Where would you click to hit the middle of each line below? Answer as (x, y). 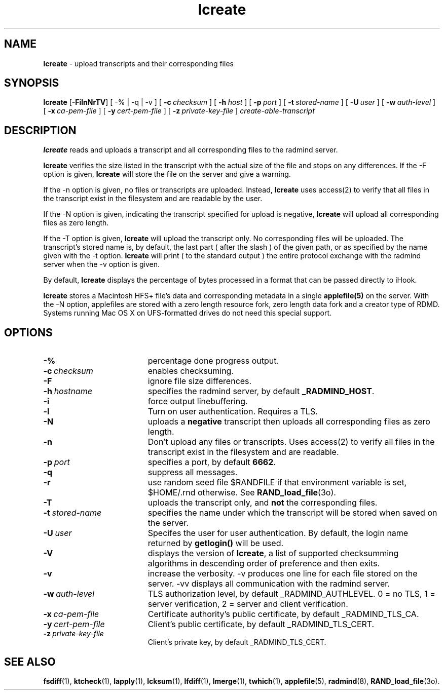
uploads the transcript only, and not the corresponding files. (263, 503)
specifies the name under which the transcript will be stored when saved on (292, 513)
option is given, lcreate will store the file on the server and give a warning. (167, 174)
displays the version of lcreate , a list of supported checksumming (273, 553)
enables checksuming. (191, 371)
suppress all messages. (193, 472)
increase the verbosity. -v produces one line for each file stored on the (283, 574)
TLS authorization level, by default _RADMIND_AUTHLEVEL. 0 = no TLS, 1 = (291, 594)
